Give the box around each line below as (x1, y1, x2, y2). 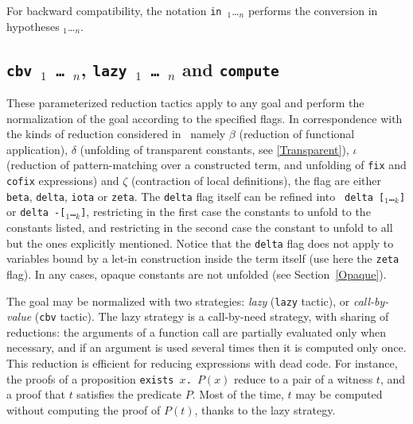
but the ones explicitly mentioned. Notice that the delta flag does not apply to (6, 234, 394, 251)
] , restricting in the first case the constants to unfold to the (80, 203, 371, 220)
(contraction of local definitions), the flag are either (131, 172, 381, 189)
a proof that (6, 386, 65, 403)
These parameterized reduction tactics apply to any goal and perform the (6, 94, 364, 111)
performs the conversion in (247, 2, 378, 18)
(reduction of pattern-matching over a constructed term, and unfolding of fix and (6, 156, 407, 173)
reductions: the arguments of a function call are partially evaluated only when (6, 323, 387, 340)
